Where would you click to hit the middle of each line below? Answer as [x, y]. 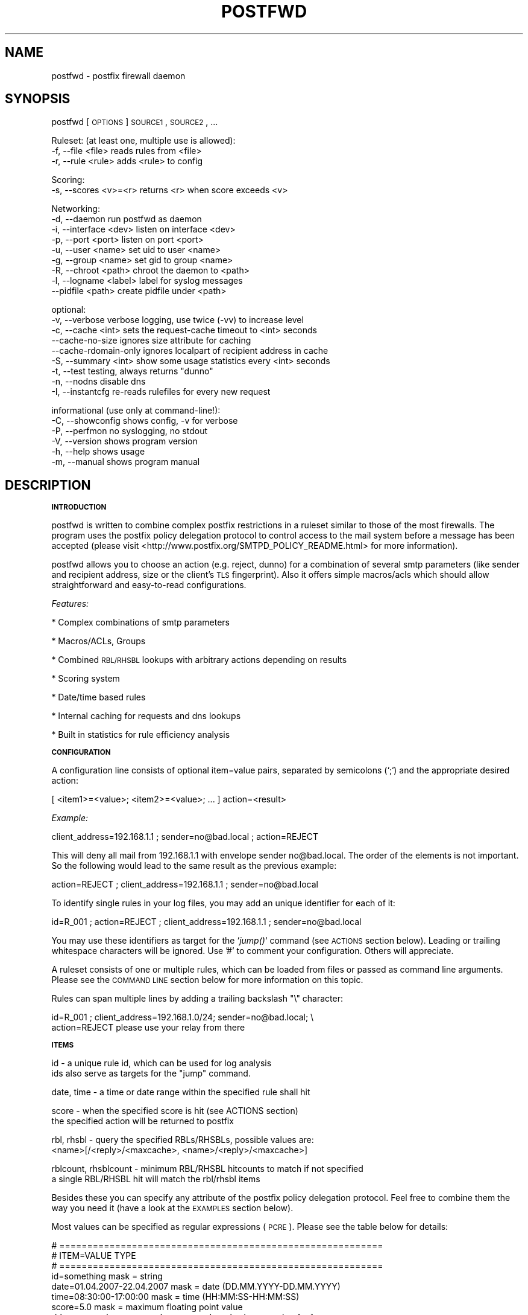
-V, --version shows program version [124, 441]
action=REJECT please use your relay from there [148, 1028]
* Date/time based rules [99, 697]
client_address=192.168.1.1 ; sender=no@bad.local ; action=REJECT [185, 837]
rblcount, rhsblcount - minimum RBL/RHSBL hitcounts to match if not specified [207, 1169]
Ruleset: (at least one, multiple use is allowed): [143, 141]
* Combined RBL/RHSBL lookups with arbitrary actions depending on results [199, 660]
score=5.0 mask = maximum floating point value [147, 1307]
